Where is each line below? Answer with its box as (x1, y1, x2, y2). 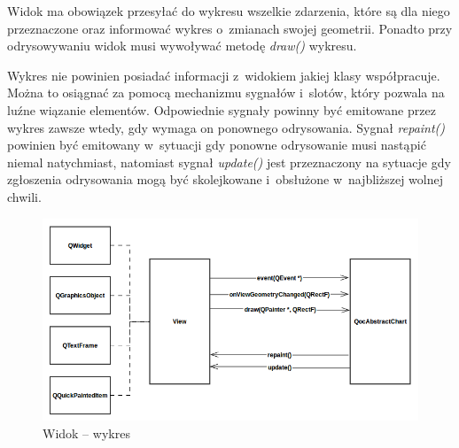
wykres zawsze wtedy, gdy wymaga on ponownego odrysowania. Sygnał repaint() (7, 118, 446, 136)
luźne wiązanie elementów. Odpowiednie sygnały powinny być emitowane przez (7, 100, 436, 119)
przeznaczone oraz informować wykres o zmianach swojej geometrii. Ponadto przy (7, 19, 453, 37)
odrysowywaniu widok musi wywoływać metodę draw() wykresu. (7, 36, 357, 55)
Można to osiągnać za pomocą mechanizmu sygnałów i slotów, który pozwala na (7, 83, 445, 102)
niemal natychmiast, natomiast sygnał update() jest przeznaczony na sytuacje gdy (7, 152, 451, 171)
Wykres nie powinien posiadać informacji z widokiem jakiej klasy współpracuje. (7, 66, 440, 84)
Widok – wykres (43, 423, 130, 442)
